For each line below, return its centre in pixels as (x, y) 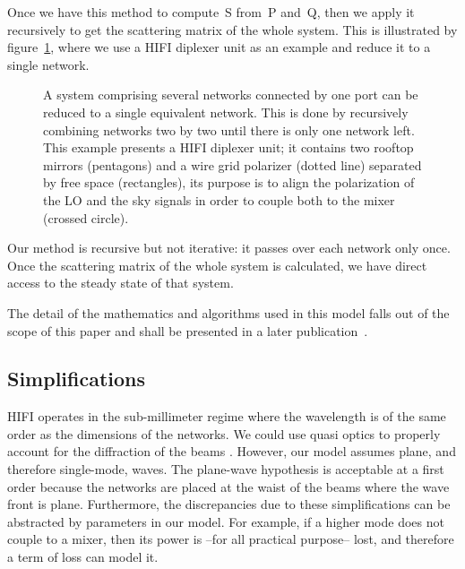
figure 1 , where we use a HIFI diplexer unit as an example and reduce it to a (219, 47)
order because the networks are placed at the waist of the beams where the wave (228, 486)
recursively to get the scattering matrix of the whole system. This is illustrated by (232, 29)
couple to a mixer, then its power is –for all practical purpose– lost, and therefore (231, 539)
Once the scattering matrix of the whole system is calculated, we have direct (217, 265)
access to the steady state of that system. (121, 283)
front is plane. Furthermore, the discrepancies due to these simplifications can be (229, 504)
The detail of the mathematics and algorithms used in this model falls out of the (228, 312)
